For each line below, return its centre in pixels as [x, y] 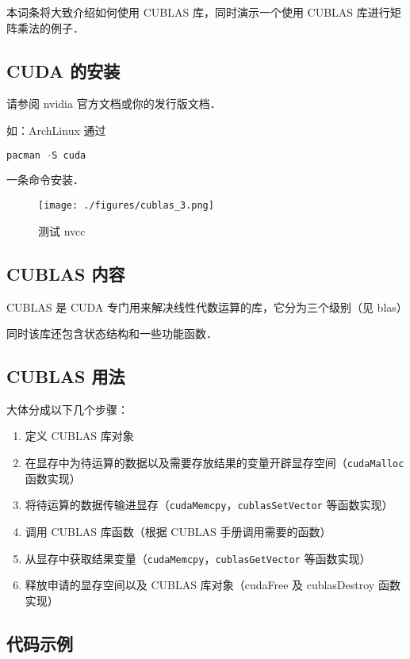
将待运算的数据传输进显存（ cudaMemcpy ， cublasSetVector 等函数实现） [209, 505]
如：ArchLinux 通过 [56, 130]
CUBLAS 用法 [66, 376]
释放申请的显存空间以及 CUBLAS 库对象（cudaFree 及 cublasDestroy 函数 [213, 585]
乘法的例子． [50, 27]
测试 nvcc [62, 230]
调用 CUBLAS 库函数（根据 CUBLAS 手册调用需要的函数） [178, 531]
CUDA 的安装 [63, 70]
